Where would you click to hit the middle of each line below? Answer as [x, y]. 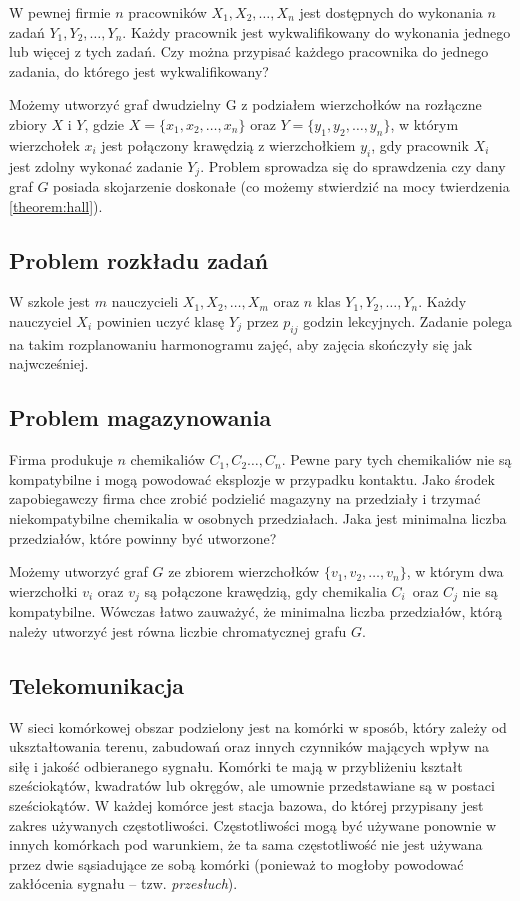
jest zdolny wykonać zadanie [96, 165]
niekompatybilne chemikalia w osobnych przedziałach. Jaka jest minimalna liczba [258, 517]
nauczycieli [145, 301]
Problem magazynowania [140, 417]
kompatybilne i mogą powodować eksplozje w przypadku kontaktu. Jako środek [252, 478]
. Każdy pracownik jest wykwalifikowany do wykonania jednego [316, 31]
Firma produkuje [61, 459]
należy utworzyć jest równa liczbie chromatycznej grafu [178, 630]
